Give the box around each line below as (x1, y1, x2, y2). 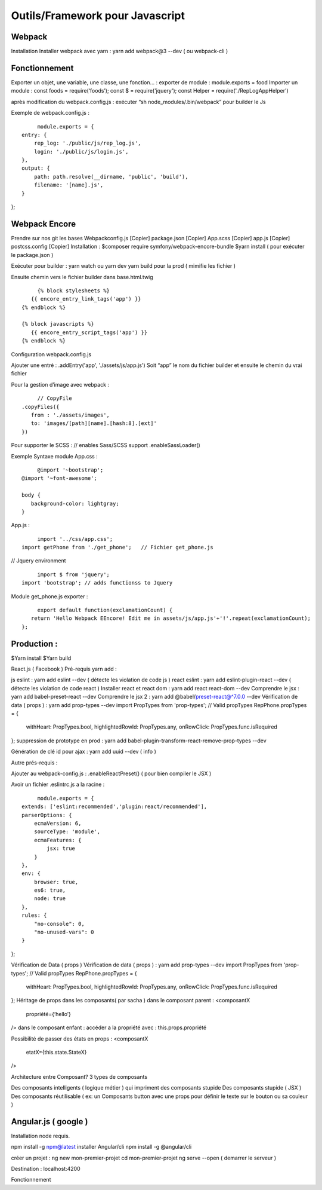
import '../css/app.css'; (37, 536, 113, 542)
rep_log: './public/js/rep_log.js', (33, 140, 141, 146)
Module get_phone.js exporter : (11, 592, 88, 600)
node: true (33, 895, 66, 902)
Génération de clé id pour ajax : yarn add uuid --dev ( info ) (11, 748, 156, 755)
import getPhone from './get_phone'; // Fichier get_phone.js (21, 544, 214, 551)
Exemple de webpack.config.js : (11, 109, 89, 117)
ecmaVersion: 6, (33, 819, 82, 827)
